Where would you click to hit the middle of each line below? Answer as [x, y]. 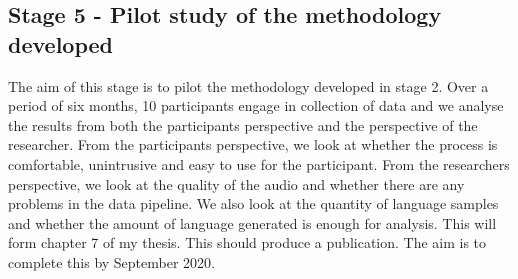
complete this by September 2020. [111, 261]
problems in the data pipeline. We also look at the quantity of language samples [253, 203]
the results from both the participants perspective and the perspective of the [243, 124]
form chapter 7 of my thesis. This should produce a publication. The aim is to [247, 242]
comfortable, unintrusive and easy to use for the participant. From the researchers [259, 163]
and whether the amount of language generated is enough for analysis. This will [252, 222]
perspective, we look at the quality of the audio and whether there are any [236, 183]
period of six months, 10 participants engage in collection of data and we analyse [256, 105]
